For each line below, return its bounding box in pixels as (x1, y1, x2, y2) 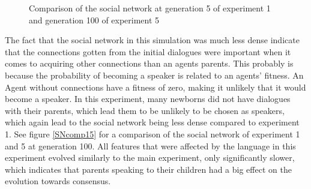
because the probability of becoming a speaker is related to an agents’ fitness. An (5, 68, 304, 81)
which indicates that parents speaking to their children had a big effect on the (5, 163, 292, 175)
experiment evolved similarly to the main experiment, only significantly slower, (5, 151, 295, 164)
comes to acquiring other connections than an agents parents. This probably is (5, 57, 294, 70)
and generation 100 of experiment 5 (29, 13, 160, 26)
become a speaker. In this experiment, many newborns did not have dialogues (5, 92, 291, 105)
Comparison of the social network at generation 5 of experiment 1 (29, 2, 271, 14)
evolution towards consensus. (5, 175, 111, 187)
